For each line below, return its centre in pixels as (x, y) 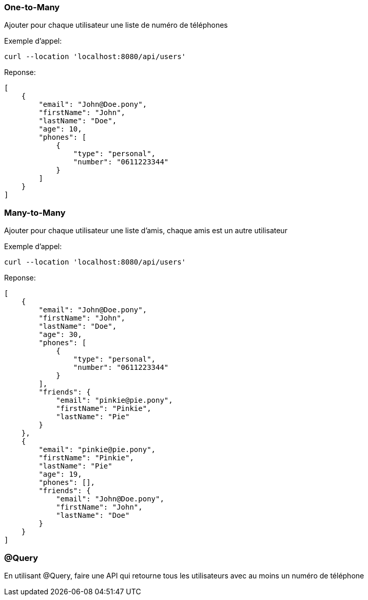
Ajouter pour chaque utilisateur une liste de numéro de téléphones (116, 25)
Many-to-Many (35, 212)
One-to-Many (32, 7)
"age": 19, (60, 474)
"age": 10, (60, 129)
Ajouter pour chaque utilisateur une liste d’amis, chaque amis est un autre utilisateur (146, 231)
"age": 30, (60, 335)
